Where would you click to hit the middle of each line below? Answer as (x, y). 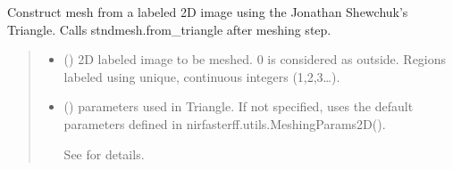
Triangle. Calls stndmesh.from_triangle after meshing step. (169, 29)
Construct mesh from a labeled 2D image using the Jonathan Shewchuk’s (208, 12)
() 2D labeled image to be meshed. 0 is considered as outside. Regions (255, 59)
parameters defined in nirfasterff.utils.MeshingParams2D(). (225, 123)
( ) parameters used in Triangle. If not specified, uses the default (239, 106)
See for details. (104, 154)
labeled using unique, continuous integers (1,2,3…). (202, 76)
